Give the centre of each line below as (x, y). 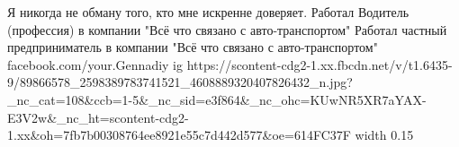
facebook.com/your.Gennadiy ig (95, 64)
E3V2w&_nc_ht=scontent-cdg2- (98, 117)
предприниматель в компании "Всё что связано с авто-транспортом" (193, 47)
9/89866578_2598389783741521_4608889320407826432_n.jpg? (180, 82)
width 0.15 (384, 135)
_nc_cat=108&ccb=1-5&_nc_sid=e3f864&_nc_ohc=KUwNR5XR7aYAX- (217, 99)
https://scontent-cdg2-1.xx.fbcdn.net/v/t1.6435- (319, 64)
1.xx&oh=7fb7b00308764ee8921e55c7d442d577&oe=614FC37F (179, 135)
